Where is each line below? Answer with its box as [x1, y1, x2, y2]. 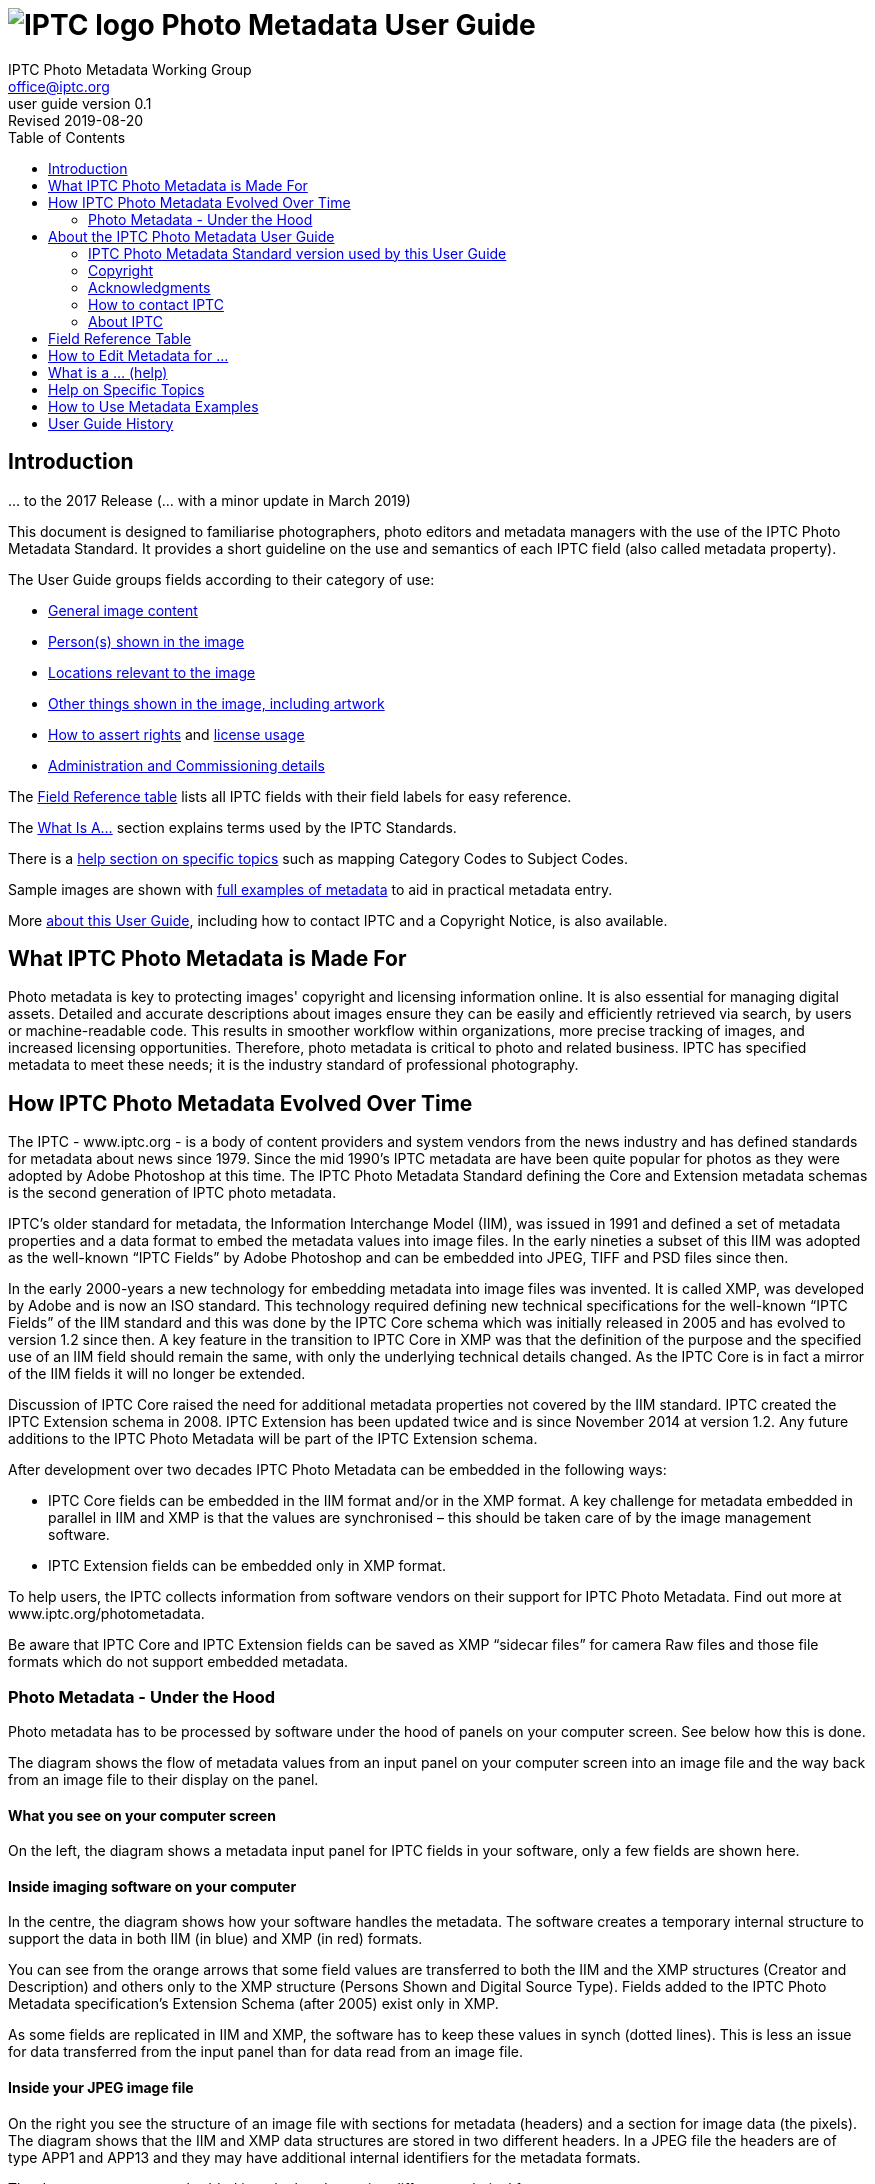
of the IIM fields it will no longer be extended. [8, 1365, 306, 1383]
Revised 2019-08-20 [8, 111, 144, 129]
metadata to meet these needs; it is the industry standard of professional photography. [8, 1056, 579, 1074]
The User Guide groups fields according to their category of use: [8, 570, 435, 588]
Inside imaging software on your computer [8, 1877, 297, 1895]
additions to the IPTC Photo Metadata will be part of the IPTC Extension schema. [8, 1430, 538, 1448]
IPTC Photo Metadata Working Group [8, 60, 252, 78]
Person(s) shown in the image [48, 632, 245, 650]
